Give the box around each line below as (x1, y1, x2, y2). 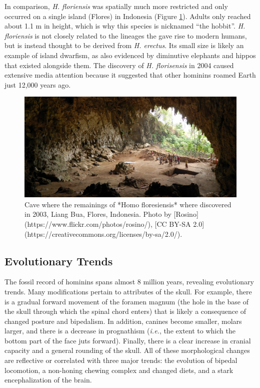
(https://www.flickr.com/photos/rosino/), (24, 218, 152, 229)
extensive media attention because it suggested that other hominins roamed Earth (4, 70, 256, 80)
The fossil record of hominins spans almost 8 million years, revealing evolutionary (4, 276, 254, 287)
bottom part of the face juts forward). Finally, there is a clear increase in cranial (4, 335, 251, 345)
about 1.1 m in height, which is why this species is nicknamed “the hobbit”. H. (4, 21, 245, 31)
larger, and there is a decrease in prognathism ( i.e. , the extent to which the (4, 325, 235, 336)
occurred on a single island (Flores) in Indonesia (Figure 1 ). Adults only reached (4, 11, 251, 21)
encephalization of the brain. (4, 374, 92, 385)
